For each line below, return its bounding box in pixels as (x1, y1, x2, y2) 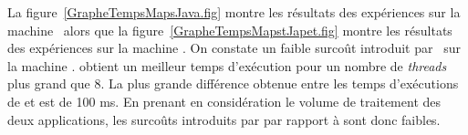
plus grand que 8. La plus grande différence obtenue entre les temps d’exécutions (7, 74, 459, 93)
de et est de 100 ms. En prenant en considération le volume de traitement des (7, 91, 442, 110)
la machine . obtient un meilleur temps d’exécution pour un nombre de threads (7, 56, 447, 75)
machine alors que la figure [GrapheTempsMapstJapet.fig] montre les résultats (7, 20, 452, 39)
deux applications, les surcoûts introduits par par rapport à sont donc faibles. (7, 109, 441, 129)
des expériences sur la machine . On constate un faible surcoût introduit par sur (7, 38, 461, 57)
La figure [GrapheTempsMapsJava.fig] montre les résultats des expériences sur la (7, 3, 461, 21)
